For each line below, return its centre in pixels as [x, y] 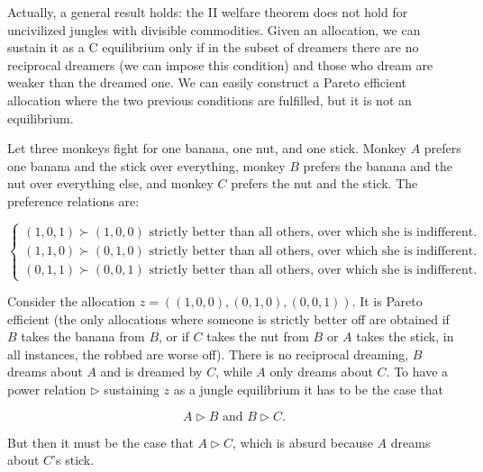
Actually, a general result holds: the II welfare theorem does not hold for [208, 12]
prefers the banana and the [378, 165]
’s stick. [73, 460]
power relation [47, 390]
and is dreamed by [151, 372]
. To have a [417, 372]
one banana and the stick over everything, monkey [146, 165]
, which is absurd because [303, 442]
